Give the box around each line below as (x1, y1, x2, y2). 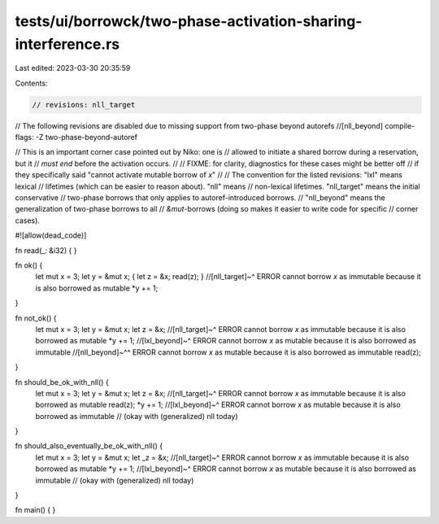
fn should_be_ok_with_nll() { (15, 377, 109, 386)
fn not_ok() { (15, 313, 57, 323)
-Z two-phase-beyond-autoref (35, 133, 138, 142)
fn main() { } (15, 505, 56, 515)
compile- (385, 120, 415, 130)
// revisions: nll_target (32, 100, 136, 109)
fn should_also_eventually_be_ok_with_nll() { (15, 441, 163, 451)
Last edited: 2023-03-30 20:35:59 (15, 63, 131, 73)
